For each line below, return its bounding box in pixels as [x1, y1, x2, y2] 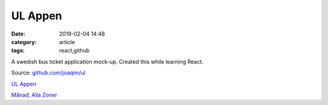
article [59, 38, 75, 45]
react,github [59, 47, 90, 54]
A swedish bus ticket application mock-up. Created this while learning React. [11, 58, 203, 65]
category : [11, 38, 37, 45]
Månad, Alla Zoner [11, 91, 58, 98]
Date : [11, 30, 26, 37]
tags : [11, 47, 25, 54]
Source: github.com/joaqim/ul [11, 69, 86, 77]
